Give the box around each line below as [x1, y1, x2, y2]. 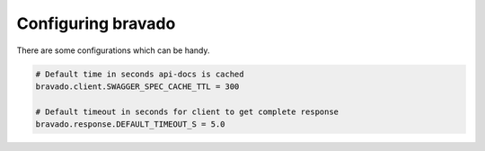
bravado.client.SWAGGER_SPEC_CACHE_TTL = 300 [35, 81, 240, 92]
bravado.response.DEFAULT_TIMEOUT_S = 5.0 [35, 120, 225, 129]
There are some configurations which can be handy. [16, 45, 210, 56]
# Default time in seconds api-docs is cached [35, 68, 244, 79]
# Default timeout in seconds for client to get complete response [35, 106, 339, 117]
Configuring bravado [16, 13, 176, 33]
